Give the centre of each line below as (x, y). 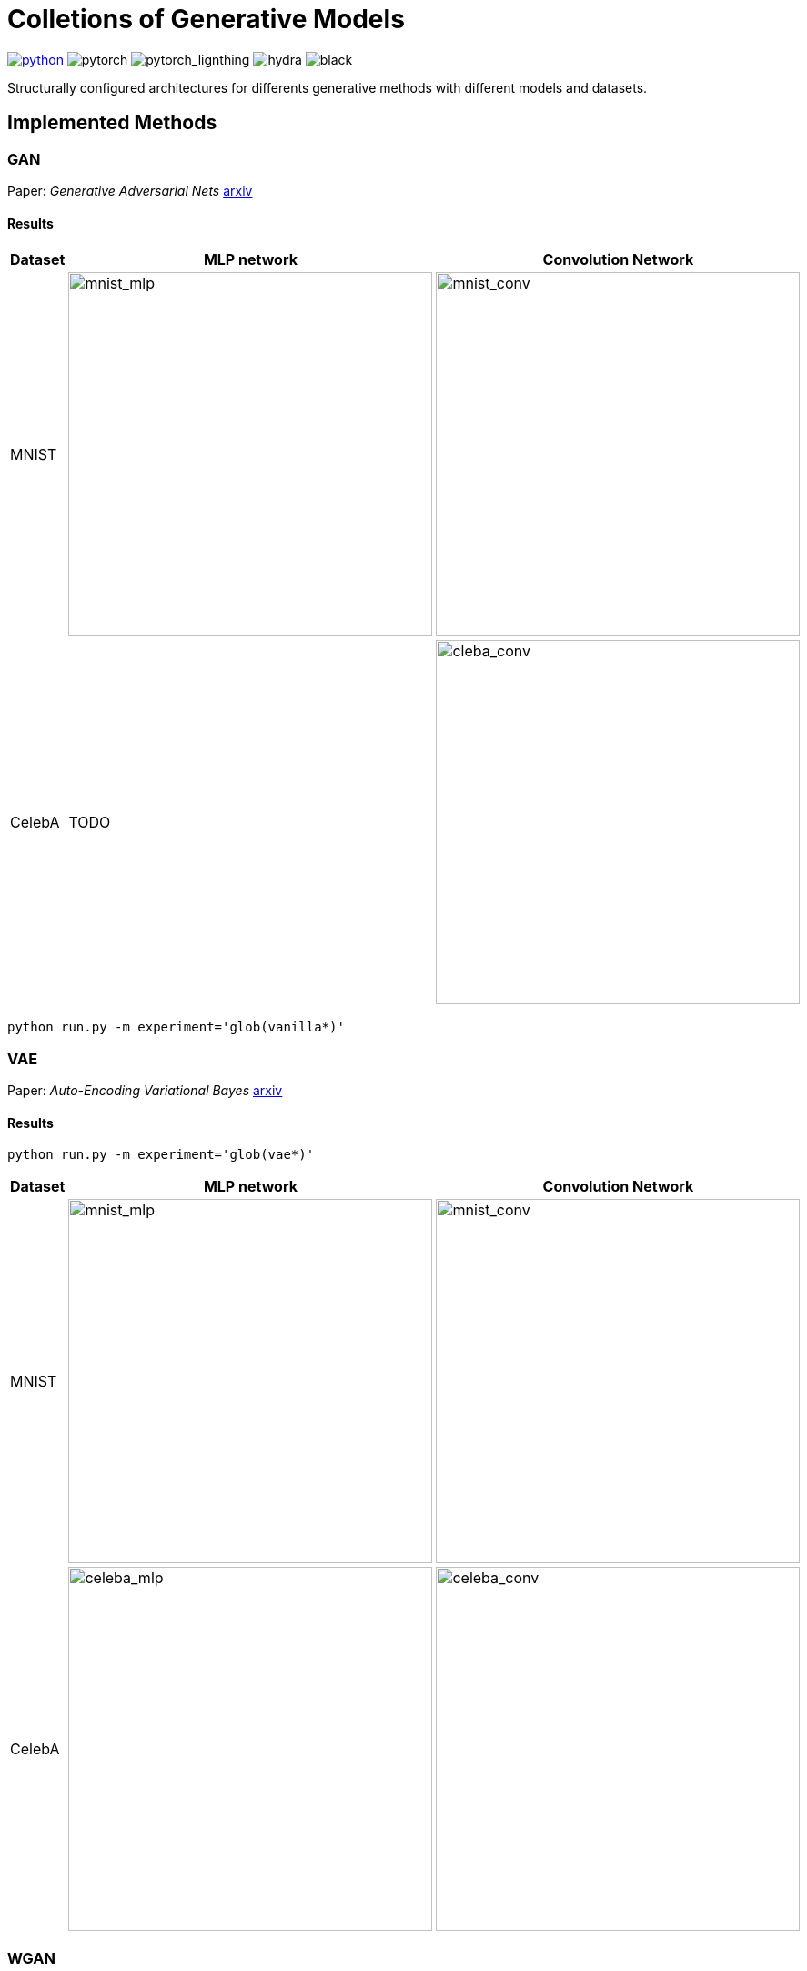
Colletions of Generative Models (206, 19)
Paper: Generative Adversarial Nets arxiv (130, 190)
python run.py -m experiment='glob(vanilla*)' (176, 1027)
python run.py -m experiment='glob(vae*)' (161, 1155)
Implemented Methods (112, 123)
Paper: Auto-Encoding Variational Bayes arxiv (145, 1090)
